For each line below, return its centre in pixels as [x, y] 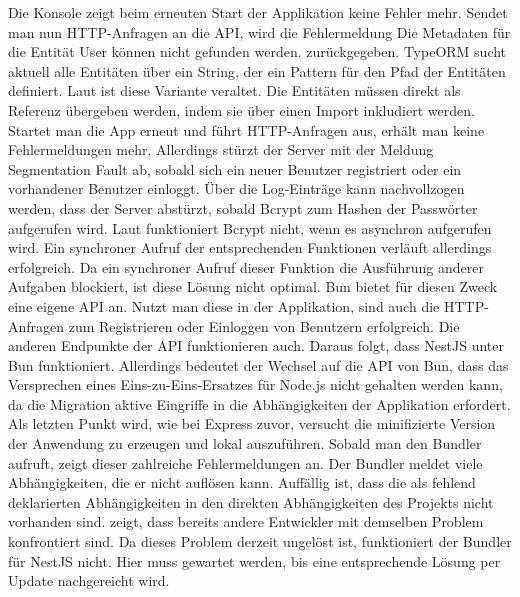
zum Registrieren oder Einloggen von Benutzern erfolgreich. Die [264, 325]
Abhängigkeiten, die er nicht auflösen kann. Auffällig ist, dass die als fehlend [242, 482]
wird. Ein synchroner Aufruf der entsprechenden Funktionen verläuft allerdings [250, 247]
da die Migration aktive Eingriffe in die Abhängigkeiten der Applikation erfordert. [259, 403]
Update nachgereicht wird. [89, 580]
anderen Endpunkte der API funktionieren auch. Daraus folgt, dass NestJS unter [256, 345]
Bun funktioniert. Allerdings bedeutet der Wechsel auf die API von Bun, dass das [258, 364]
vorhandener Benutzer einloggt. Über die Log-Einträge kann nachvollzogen [236, 188]
